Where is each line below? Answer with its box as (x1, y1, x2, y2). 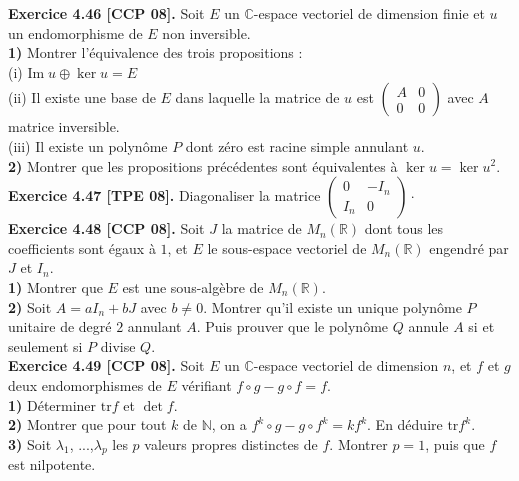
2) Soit (8, 296, 52, 317)
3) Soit (8, 433, 52, 454)
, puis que (425, 433, 485, 454)
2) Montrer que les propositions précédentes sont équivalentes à (8, 155, 398, 176)
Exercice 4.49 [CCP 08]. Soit (8, 355, 205, 376)
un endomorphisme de (8, 22, 143, 43)
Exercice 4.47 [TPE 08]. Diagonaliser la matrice (8, 185, 321, 206)
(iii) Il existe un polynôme (8, 135, 168, 156)
